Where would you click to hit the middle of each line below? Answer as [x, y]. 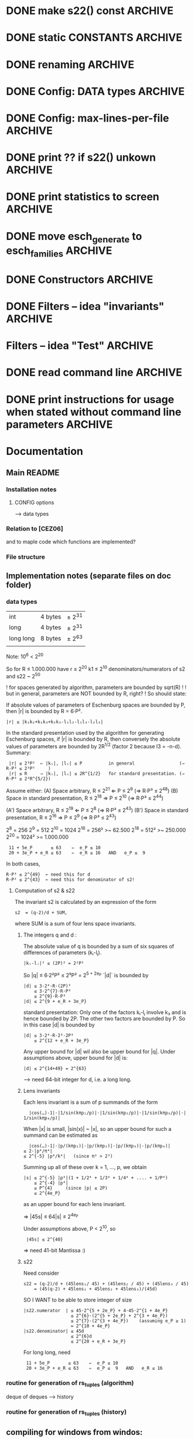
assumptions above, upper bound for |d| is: [75, 1058]
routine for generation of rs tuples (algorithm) [70, 1384]
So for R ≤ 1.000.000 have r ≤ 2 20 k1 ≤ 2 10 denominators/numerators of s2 [96, 668]
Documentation [45, 451]
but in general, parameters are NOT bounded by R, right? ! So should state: [96, 694]
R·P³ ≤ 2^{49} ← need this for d [48, 874]
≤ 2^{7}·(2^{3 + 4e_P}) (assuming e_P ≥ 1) [128, 1321]
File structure [25, 557]
